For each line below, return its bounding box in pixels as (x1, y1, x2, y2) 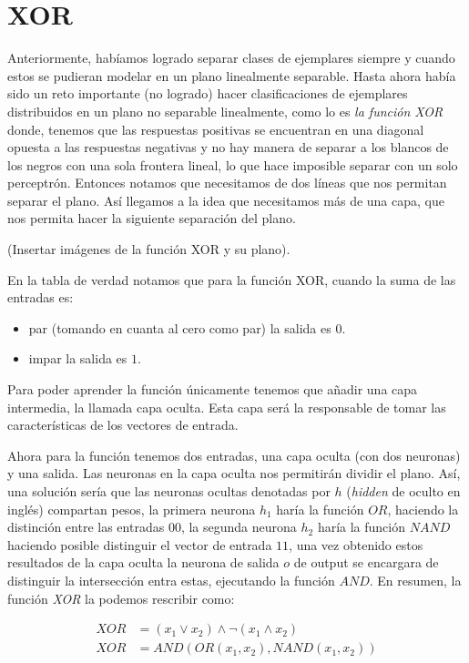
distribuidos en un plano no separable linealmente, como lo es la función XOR (7, 101, 444, 120)
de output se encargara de (293, 553, 439, 572)
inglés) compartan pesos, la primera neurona (7, 499, 256, 518)
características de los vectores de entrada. (7, 415, 239, 434)
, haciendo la (387, 499, 459, 518)
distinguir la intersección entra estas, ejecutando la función (7, 570, 335, 589)
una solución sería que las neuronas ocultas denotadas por (7, 482, 331, 500)
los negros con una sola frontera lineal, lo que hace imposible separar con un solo (7, 155, 458, 174)
